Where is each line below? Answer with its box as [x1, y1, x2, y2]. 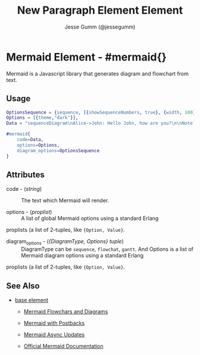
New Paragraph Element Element [17, 4, 183, 17]
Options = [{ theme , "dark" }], [6, 115, 79, 121]
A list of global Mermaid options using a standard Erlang [21, 215, 159, 222]
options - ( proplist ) [6, 209, 52, 216]
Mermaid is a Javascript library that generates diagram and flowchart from [6, 70, 189, 77]
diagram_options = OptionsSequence [17, 147, 100, 153]
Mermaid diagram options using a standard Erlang [21, 252, 144, 259]
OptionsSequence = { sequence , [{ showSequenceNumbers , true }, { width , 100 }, [6, 109, 198, 115]
